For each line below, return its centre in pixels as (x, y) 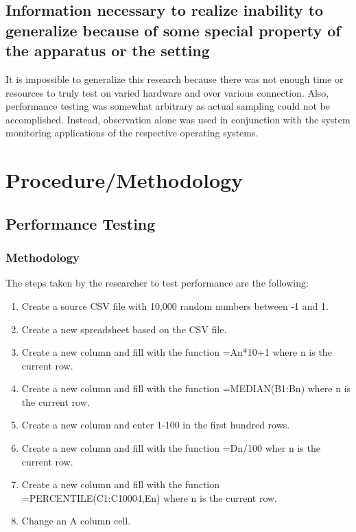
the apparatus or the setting (108, 50)
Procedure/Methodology (124, 180)
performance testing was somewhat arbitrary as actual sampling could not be (168, 106)
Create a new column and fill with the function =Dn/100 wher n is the (171, 448)
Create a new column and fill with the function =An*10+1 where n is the (177, 352)
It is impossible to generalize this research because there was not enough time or (175, 78)
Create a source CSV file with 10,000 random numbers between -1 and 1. (175, 305)
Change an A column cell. (76, 521)
